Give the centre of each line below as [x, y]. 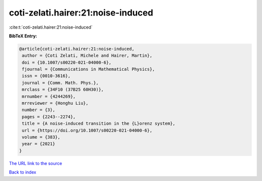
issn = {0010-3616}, [46, 76]
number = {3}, [39, 110]
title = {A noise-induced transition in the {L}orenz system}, [99, 123]
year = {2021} [39, 144]
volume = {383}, [41, 137]
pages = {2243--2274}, [49, 117]
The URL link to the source [36, 163]
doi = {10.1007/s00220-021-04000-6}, [67, 62]
